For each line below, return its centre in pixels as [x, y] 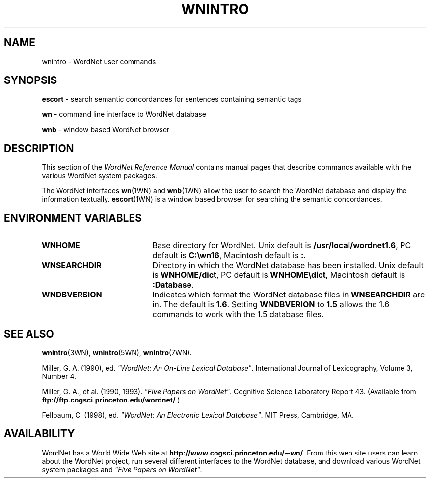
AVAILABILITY [40, 434]
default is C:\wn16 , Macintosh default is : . [229, 255]
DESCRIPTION [39, 148]
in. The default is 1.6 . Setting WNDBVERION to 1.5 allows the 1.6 [271, 305]
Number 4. [59, 376]
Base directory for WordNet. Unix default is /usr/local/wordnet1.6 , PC [282, 246]
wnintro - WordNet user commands [99, 61]
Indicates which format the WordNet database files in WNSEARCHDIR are [289, 295]
